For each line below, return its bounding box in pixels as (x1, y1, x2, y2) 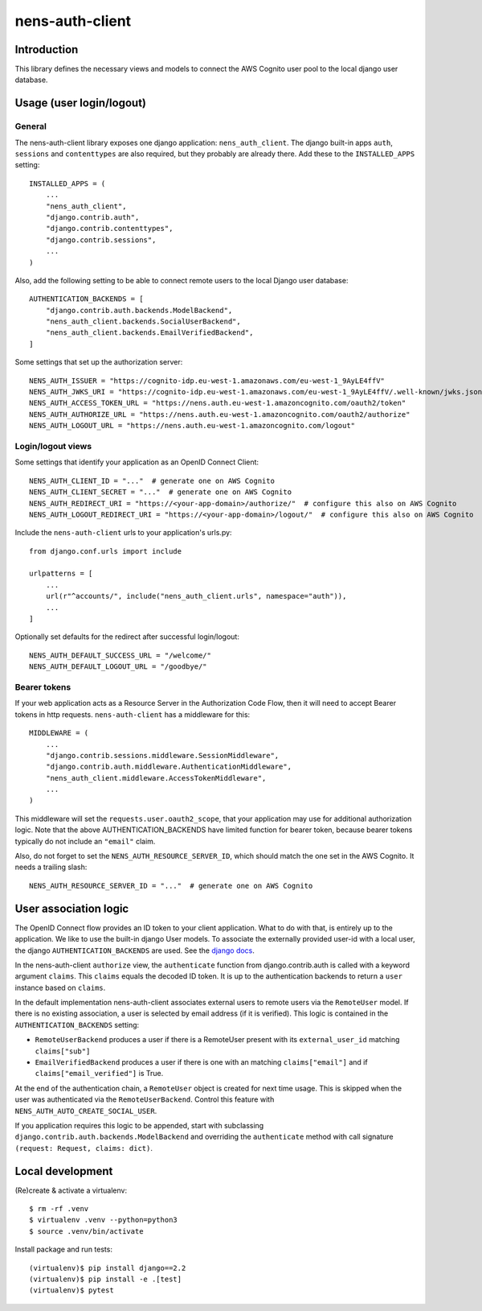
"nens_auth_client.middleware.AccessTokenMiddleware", (45, 773, 267, 782)
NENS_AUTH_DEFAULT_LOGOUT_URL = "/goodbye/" (29, 662, 208, 671)
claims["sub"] (35, 1046, 91, 1056)
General (14, 121, 47, 132)
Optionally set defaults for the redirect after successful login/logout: (14, 632, 240, 641)
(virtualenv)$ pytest (29, 1286, 114, 1295)
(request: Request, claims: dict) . (14, 1143, 153, 1152)
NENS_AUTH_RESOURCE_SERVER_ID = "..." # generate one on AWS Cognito (29, 881, 313, 890)
